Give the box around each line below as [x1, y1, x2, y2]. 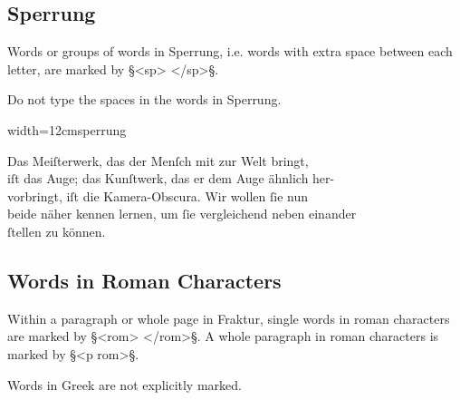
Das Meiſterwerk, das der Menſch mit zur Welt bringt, [7, 151, 309, 170]
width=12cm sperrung [7, 120, 127, 139]
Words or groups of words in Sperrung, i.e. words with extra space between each [7, 42, 453, 61]
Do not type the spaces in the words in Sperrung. [7, 90, 282, 109]
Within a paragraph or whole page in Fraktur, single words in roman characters [7, 308, 450, 327]
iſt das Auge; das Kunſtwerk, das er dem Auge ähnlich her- [7, 169, 335, 188]
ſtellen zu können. [7, 221, 106, 240]
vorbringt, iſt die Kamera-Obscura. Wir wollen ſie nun [7, 186, 309, 205]
